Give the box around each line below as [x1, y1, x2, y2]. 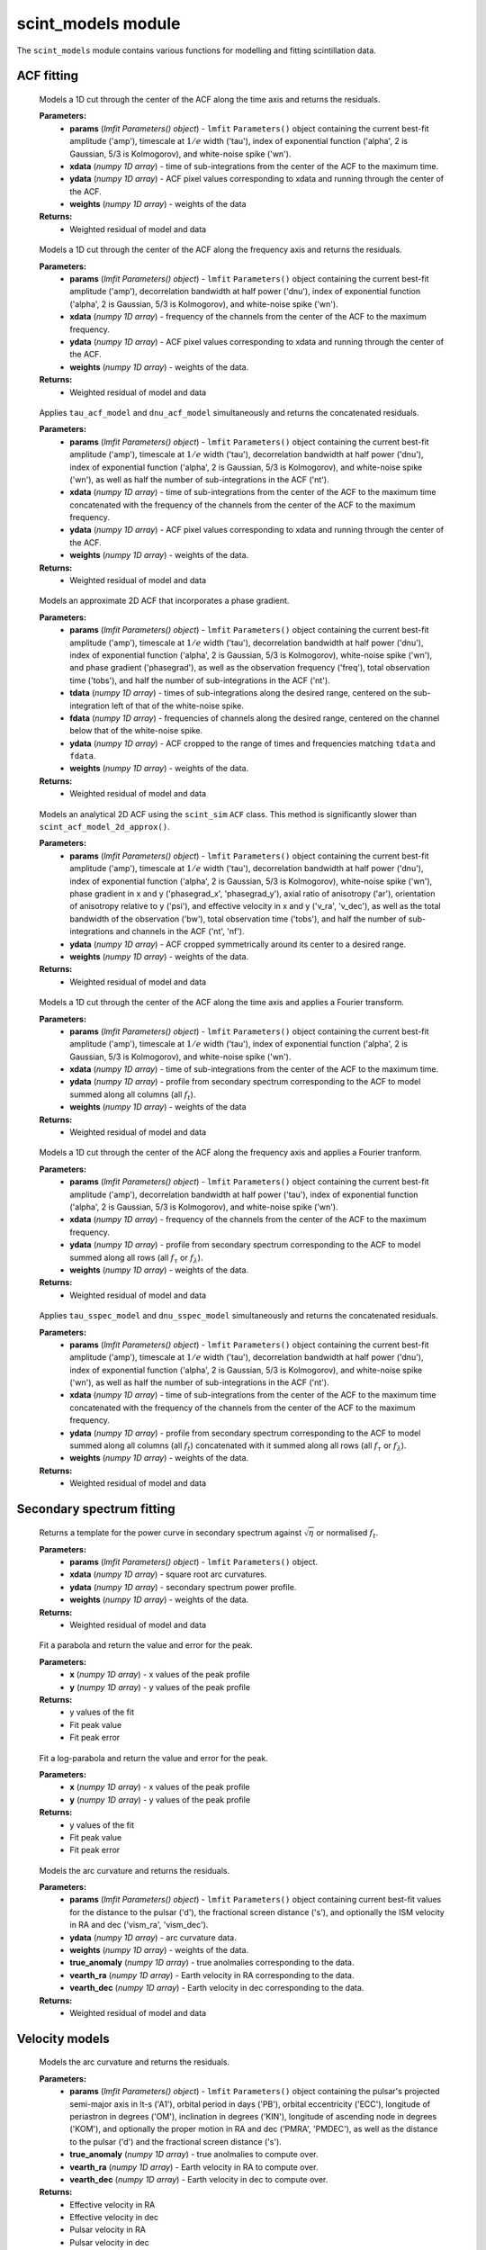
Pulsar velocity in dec [69, 2236, 149, 2247]
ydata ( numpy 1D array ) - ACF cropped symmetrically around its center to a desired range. [69, 939, 407, 949]
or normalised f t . [316, 1526, 379, 1540]
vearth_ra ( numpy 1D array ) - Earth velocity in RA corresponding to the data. [69, 1969, 355, 1980]
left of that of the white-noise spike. [111, 700, 245, 711]
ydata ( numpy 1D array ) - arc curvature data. [69, 1931, 238, 1943]
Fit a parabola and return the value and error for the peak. [39, 1640, 254, 1651]
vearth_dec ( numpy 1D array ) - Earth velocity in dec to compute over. [69, 2173, 328, 2184]
